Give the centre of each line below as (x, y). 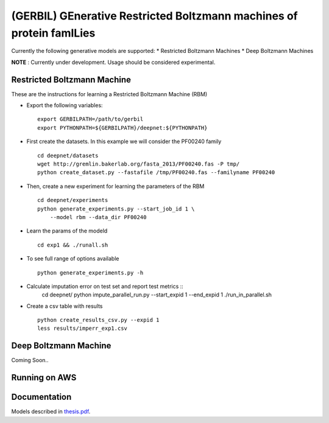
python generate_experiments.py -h (90, 273)
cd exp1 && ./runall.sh (73, 245)
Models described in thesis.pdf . (51, 411)
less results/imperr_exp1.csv (83, 328)
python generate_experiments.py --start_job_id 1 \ (116, 209)
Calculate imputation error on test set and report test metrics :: (105, 286)
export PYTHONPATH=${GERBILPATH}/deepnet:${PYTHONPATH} (122, 128)
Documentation (41, 397)
